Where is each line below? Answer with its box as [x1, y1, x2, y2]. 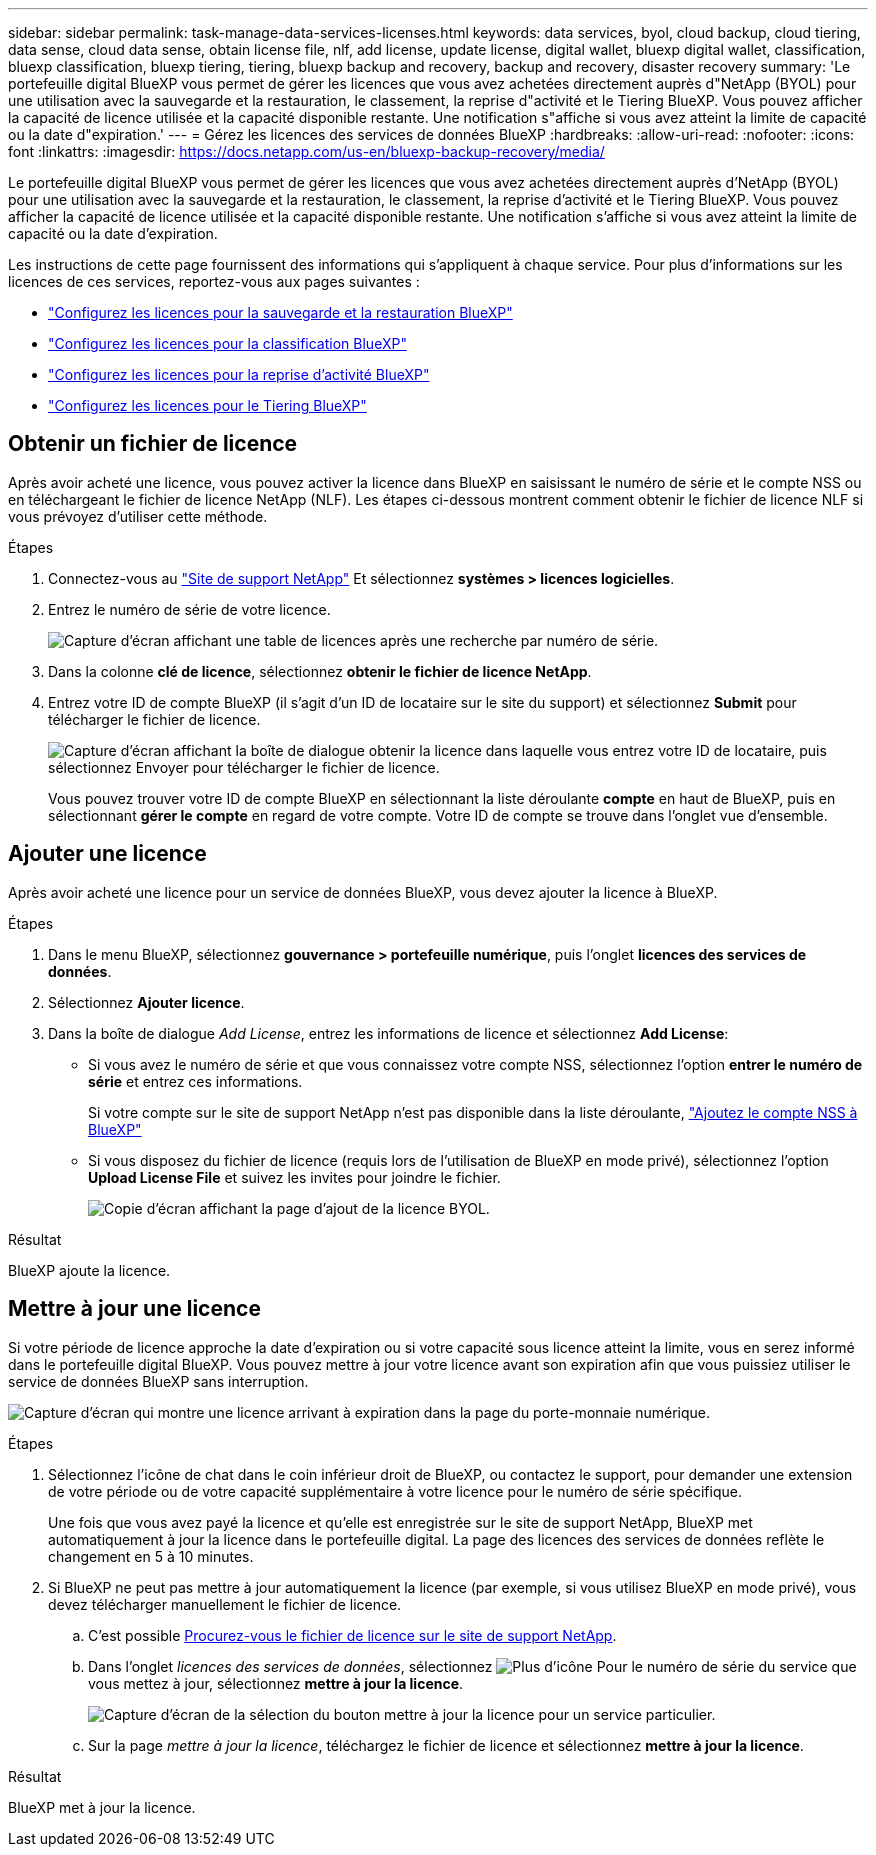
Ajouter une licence [8, 841, 207, 867]
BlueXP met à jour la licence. [8, 1798, 196, 1816]
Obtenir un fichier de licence [8, 431, 298, 457]
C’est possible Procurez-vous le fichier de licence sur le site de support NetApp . [88, 1626, 617, 1644]
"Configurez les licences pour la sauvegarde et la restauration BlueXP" [48, 304, 513, 321]
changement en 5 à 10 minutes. [48, 1547, 254, 1565]
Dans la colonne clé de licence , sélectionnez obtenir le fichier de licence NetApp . [48, 662, 592, 680]
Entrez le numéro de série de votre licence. [48, 600, 331, 618]
